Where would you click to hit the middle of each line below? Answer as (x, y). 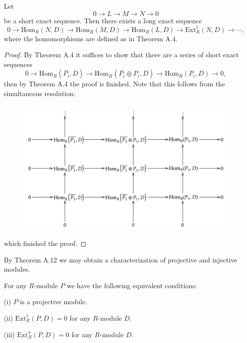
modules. (17, 269)
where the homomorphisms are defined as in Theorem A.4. (91, 38)
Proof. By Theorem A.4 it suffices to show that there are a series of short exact (121, 55)
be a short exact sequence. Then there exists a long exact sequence (103, 20)
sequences (18, 64)
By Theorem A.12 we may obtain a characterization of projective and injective (121, 259)
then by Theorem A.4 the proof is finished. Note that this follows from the (115, 84)
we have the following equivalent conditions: (132, 285)
